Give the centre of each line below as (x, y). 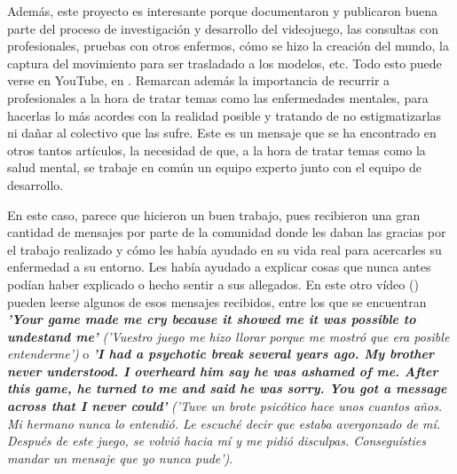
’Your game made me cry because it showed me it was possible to (212, 319)
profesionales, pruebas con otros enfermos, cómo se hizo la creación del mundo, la (228, 46)
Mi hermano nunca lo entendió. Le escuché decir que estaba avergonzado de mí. (224, 423)
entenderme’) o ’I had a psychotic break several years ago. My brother (221, 354)
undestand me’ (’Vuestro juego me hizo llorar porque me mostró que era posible (228, 336)
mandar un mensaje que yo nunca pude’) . (120, 458)
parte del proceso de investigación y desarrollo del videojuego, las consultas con (223, 28)
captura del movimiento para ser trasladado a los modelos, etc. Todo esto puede (225, 63)
